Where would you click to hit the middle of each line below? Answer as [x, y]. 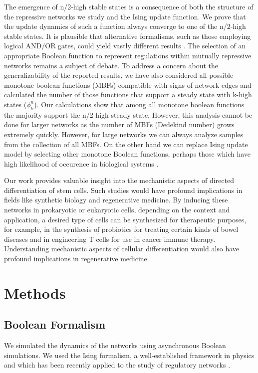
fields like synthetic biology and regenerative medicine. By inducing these [116, 200]
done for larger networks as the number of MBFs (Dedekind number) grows [119, 124]
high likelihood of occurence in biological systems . [81, 163]
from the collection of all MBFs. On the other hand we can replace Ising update [126, 144]
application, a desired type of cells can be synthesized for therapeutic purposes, [125, 219]
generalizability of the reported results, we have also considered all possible [119, 75]
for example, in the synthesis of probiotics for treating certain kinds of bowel [121, 229]
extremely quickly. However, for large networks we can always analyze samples [124, 134]
